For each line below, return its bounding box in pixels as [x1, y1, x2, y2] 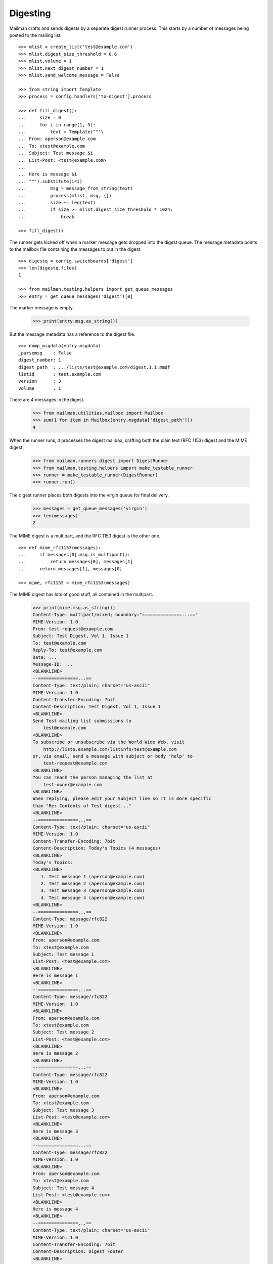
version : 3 [18, 378, 61, 384]
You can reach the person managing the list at [32, 775, 153, 781]
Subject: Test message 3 [32, 1107, 95, 1113]
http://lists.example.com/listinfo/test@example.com [43, 746, 177, 752]
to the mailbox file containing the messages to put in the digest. [9, 246, 142, 252]
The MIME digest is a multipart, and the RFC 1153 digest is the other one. [9, 533, 161, 539]
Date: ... [32, 654, 57, 660]
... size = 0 [18, 115, 61, 121]
